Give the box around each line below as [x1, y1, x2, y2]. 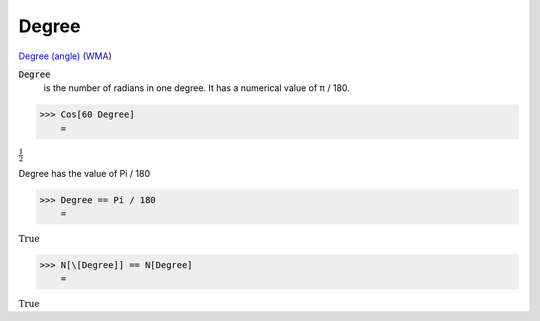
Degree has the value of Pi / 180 [18, 168, 150, 180]
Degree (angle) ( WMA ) [18, 50, 112, 62]
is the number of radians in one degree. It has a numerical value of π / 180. [43, 82, 350, 94]
